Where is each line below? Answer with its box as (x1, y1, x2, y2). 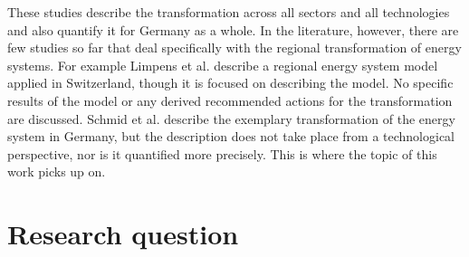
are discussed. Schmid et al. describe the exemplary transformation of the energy (7, 109, 455, 128)
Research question (7, 215, 239, 252)
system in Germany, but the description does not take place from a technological (7, 127, 455, 146)
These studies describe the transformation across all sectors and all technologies (7, 3, 450, 21)
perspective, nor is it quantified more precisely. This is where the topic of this (7, 144, 437, 163)
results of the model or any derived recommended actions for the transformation (7, 90, 453, 109)
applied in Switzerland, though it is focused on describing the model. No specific (7, 73, 454, 92)
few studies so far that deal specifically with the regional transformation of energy (7, 38, 462, 57)
